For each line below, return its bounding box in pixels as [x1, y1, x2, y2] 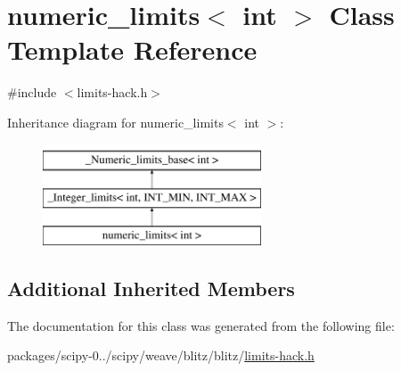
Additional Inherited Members [7, 274, 295, 301]
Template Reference [7, 31, 258, 68]
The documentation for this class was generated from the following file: [7, 316, 395, 334]
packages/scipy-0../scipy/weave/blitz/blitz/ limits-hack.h [7, 346, 315, 365]
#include [7, 83, 57, 102]
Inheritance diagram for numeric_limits [7, 112, 224, 131]
